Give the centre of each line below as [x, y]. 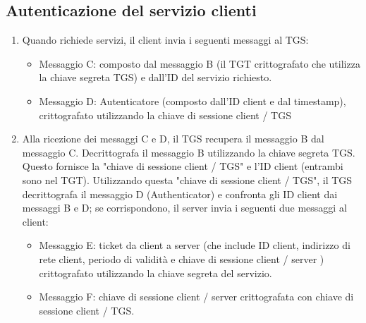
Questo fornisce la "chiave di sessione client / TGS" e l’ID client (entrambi [183, 166]
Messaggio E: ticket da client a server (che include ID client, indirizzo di [195, 245]
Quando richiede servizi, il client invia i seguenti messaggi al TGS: [165, 40]
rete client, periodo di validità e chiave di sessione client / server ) [182, 258]
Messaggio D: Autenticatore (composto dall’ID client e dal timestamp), [193, 100]
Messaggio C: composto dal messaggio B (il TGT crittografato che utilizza [200, 63]
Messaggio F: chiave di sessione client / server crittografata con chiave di [196, 297]
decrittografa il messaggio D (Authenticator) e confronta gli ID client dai [180, 194]
